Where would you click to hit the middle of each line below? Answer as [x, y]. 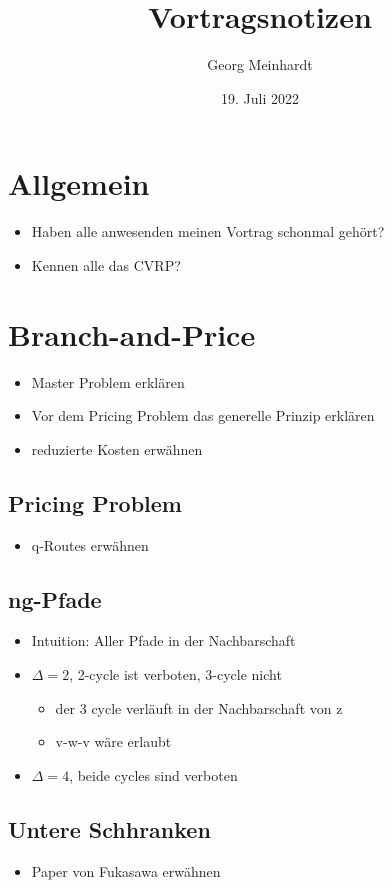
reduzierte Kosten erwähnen [117, 448]
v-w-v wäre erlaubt [113, 741]
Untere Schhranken [109, 828]
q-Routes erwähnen [90, 544]
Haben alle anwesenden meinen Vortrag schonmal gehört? [208, 231]
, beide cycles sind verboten [153, 774]
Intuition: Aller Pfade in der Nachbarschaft [163, 640]
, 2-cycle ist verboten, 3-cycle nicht [175, 673]
